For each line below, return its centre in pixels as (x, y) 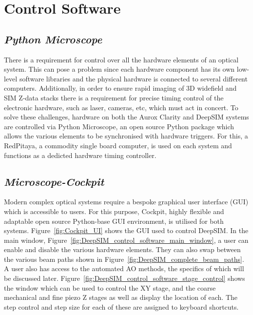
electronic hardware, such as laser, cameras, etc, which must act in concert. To (121, 107)
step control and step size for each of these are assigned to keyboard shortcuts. (121, 306)
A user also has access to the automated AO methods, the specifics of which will (124, 268)
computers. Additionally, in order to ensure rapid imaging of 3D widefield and (120, 88)
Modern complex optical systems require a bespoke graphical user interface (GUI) (126, 202)
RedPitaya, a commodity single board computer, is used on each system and (118, 145)
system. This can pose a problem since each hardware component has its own (119, 69)
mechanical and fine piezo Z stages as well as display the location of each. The (121, 297)
